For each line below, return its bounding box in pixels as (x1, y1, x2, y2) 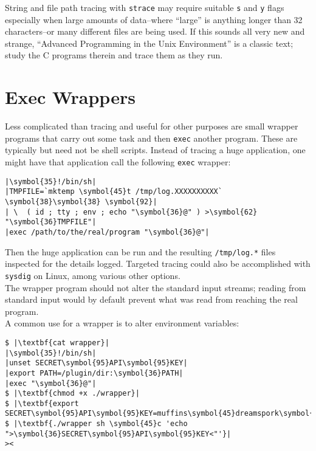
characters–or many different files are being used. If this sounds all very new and (5, 25, 305, 38)
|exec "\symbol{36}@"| (5, 379, 97, 388)
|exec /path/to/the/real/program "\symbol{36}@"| (5, 227, 210, 236)
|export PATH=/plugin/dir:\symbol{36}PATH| (5, 368, 184, 377)
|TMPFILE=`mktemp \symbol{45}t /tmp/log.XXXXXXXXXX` (5, 187, 222, 196)
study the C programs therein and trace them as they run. (5, 49, 223, 61)
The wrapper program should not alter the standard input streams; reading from (5, 281, 306, 294)
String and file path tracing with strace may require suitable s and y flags (5, 1, 284, 13)
